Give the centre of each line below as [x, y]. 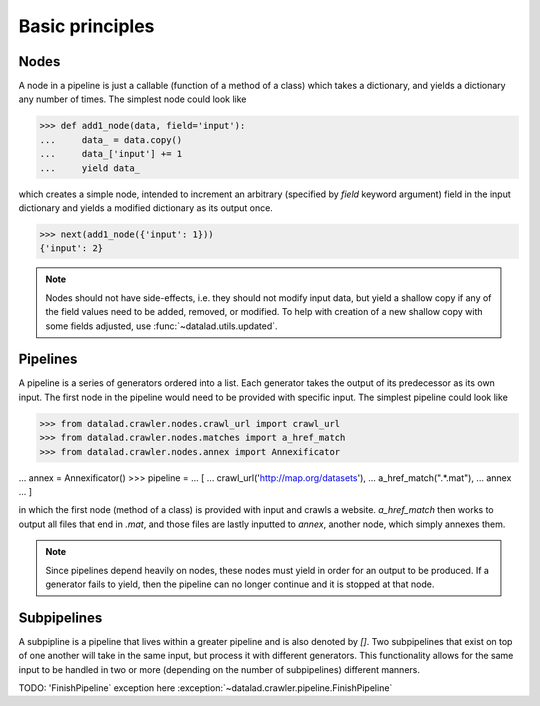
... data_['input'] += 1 [111, 154]
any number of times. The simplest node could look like [132, 99]
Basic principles [86, 26]
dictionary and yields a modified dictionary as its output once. [146, 207]
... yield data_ [89, 168]
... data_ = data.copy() [111, 139]
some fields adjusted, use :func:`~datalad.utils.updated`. [162, 326]
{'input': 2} [71, 248]
